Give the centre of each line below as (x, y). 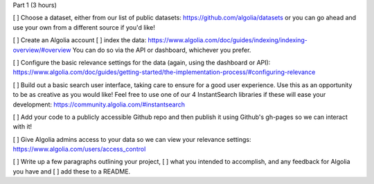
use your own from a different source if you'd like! (84, 27)
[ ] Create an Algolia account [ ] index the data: (80, 40)
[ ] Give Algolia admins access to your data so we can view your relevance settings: (132, 139)
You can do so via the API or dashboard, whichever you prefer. (162, 50)
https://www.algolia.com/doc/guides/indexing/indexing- (228, 40)
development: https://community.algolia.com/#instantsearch (99, 104)
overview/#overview (42, 50)
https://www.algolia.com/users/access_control (79, 149)
